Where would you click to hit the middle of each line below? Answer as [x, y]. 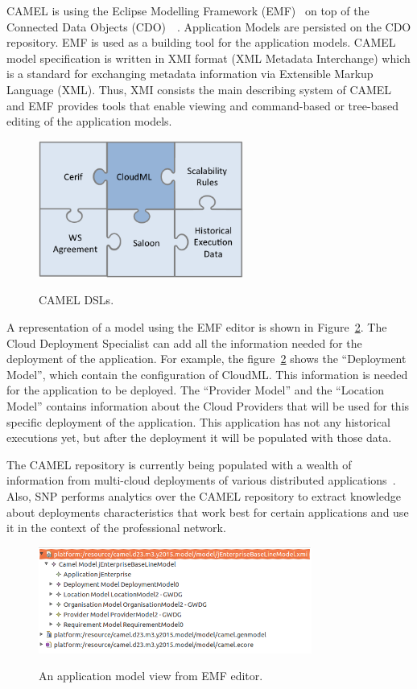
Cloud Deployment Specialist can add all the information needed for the [184, 342]
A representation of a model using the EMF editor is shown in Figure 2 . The [197, 326]
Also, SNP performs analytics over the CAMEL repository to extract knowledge [204, 495]
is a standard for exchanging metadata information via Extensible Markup [190, 74]
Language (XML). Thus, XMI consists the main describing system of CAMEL [199, 89]
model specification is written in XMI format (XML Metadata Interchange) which [208, 58]
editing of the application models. [89, 121]
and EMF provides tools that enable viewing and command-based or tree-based [202, 105]
